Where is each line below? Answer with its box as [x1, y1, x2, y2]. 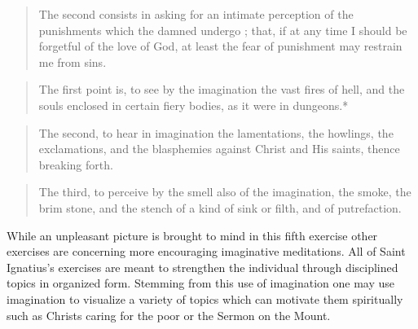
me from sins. [38, 53, 107, 70]
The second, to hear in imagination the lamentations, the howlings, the [38, 124, 394, 141]
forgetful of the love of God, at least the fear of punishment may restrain [38, 37, 403, 55]
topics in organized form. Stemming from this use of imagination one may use [7, 274, 395, 292]
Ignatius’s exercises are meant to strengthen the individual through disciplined [7, 258, 398, 275]
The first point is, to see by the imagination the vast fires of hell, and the [38, 81, 405, 98]
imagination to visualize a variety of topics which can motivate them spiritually [7, 290, 403, 307]
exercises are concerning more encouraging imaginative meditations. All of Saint [7, 243, 406, 260]
